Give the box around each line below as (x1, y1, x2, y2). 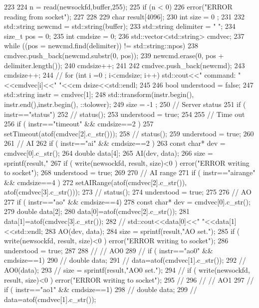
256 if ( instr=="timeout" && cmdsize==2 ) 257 (4, 118, 154, 129)
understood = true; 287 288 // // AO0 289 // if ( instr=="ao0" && (4, 245, 213, 255)
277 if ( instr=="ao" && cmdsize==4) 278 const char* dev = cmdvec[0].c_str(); (4, 196, 251, 206)
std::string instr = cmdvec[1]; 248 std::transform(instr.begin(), (4, 89, 194, 100)
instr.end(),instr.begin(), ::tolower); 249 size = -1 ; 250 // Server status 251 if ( (4, 99, 246, 109)
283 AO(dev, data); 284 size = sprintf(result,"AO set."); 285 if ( (45, 225, 240, 236)
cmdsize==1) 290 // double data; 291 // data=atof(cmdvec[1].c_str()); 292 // (4, 255, 246, 265)
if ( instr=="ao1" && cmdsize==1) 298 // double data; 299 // (4, 284, 197, 295)
